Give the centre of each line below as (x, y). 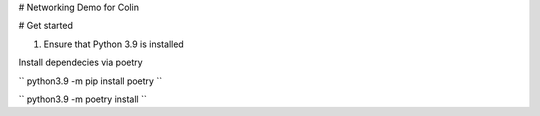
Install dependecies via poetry (81, 62)
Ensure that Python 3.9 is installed (113, 44)
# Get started (46, 26)
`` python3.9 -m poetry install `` (82, 99)
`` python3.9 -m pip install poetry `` (90, 81)
